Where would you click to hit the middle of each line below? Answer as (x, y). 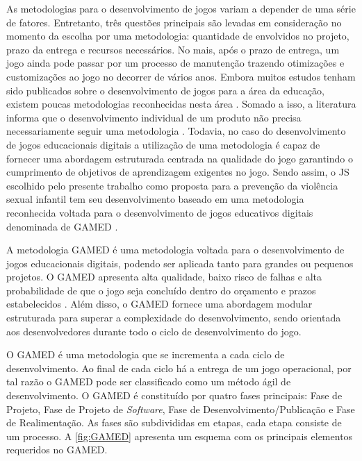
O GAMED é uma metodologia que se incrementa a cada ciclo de (146, 354)
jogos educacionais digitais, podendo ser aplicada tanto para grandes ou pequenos (180, 263)
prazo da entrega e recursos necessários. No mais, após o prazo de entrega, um (173, 49)
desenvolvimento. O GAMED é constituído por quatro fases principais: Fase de (174, 395)
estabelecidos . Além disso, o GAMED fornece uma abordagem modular (159, 304)
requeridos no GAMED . (57, 450)
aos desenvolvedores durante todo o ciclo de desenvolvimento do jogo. (154, 331)
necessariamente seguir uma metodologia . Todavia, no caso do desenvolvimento (176, 131)
